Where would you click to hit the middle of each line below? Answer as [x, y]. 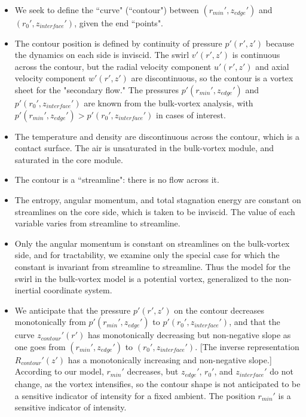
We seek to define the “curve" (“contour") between [107, 10]
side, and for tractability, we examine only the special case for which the [147, 255]
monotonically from [50, 322]
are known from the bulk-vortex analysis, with [169, 102]
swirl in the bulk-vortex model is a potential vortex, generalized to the [143, 278]
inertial [28, 290]
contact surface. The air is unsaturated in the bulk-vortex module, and [144, 148]
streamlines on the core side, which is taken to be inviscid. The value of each [155, 211]
